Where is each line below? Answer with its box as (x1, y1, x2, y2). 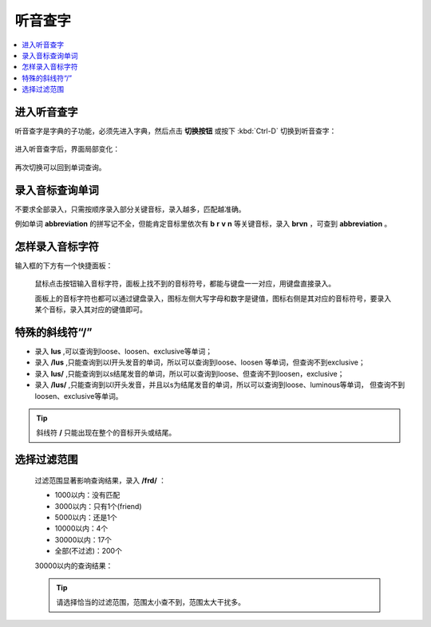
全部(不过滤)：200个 (54, 546, 123, 556)
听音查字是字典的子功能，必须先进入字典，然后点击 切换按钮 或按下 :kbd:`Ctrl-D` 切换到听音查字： (14, 126, 337, 136)
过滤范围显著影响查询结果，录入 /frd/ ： (34, 475, 167, 485)
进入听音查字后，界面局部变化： (14, 144, 120, 154)
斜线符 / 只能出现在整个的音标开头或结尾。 (36, 428, 176, 438)
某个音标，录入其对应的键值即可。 (34, 305, 147, 314)
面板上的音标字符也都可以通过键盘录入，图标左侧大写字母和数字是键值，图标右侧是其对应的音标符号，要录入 (34, 294, 391, 303)
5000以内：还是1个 (54, 513, 117, 522)
